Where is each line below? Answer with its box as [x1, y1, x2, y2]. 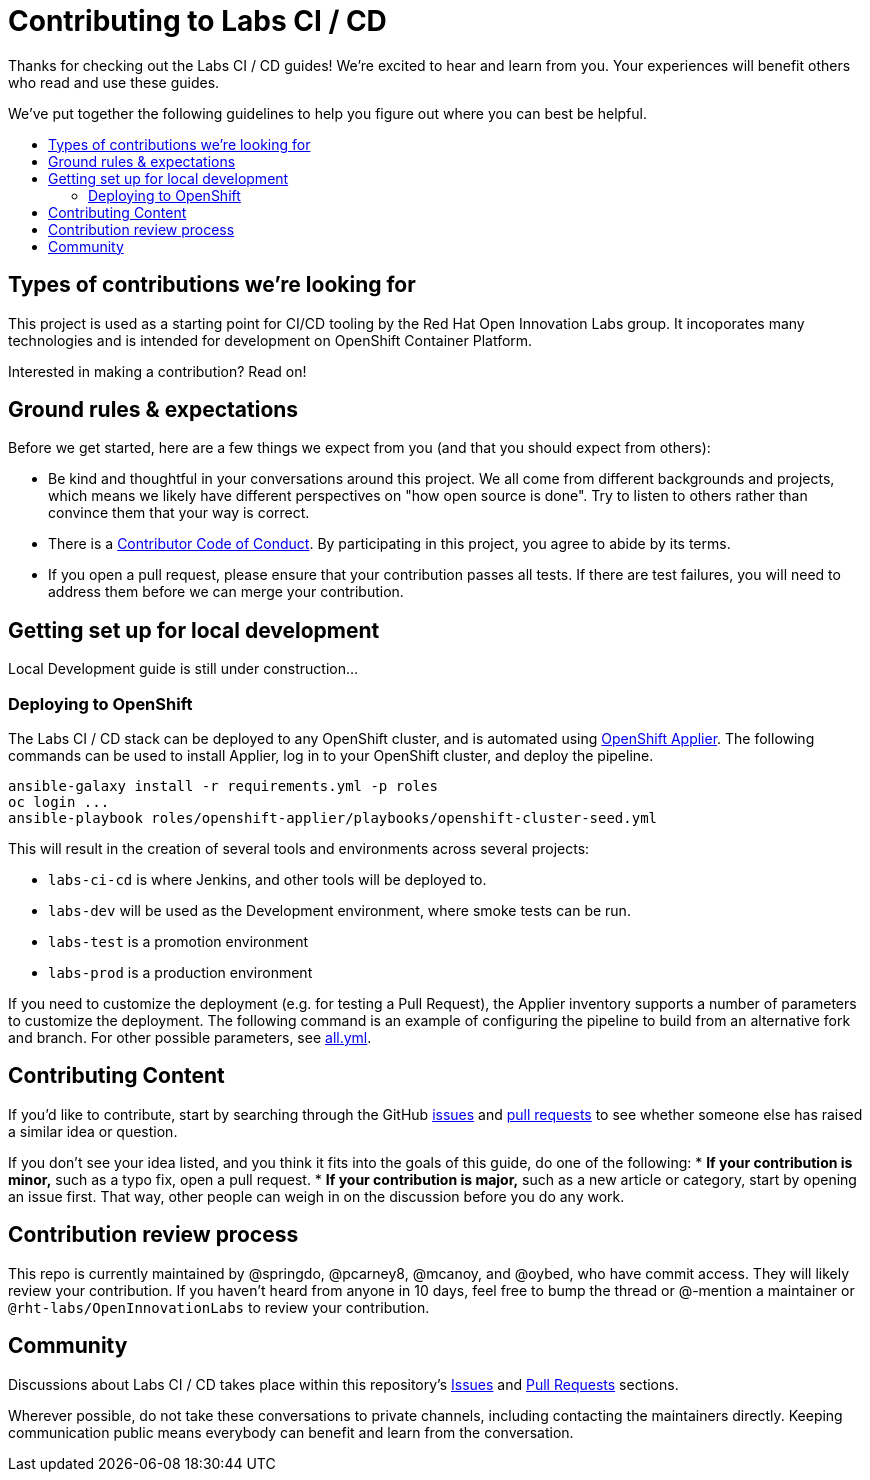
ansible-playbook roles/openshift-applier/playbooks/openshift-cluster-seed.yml [8, 810, 658, 827]
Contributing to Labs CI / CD [8, 4, 387, 38]
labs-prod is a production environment [48, 964, 313, 982]
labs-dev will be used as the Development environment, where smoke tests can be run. [48, 902, 631, 920]
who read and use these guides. [8, 73, 220, 91]
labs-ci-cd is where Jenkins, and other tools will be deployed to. [48, 871, 487, 889]
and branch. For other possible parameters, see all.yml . [8, 1029, 372, 1047]
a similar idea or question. [8, 1122, 178, 1140]
